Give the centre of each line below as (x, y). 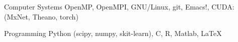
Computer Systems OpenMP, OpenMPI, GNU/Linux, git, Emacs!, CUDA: (119, 6)
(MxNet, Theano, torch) (41, 16)
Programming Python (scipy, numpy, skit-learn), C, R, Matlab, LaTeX (113, 33)
